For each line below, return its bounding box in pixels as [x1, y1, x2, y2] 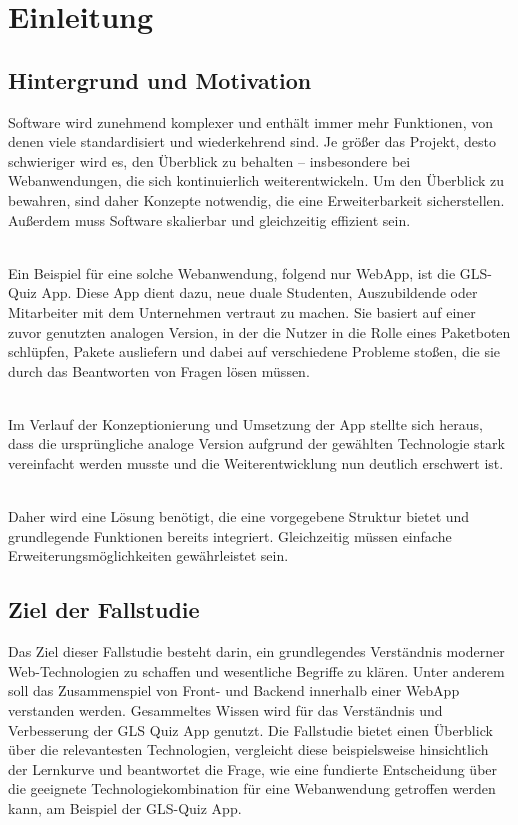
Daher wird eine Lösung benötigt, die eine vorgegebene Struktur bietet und [8, 506, 470, 527]
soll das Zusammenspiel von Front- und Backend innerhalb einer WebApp [8, 680, 460, 701]
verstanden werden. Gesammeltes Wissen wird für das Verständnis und [8, 700, 443, 721]
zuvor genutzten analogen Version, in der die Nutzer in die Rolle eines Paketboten [8, 321, 511, 342]
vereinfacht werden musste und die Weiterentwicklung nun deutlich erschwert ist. [8, 453, 504, 474]
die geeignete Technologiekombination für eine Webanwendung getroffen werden [8, 778, 496, 799]
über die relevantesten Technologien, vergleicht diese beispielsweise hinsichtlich [8, 739, 489, 760]
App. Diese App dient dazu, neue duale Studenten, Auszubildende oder [41, 282, 478, 303]
